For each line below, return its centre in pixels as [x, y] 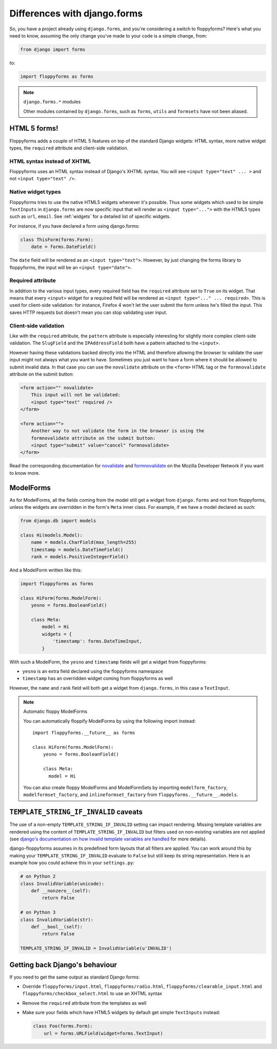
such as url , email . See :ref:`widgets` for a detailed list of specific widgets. [90, 216]
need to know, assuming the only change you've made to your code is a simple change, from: [108, 35]
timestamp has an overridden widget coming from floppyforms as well [97, 678]
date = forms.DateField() [64, 247]
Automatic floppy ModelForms [55, 711]
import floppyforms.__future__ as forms [84, 733]
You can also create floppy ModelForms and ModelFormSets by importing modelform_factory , [125, 787]
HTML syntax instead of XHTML [50, 161]
